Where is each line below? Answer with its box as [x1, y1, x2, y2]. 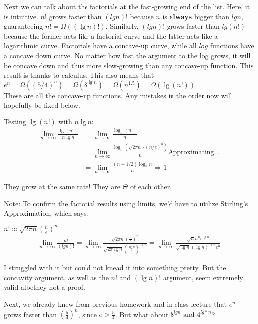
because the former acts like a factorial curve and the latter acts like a [4, 30, 218, 41]
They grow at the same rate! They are [4, 181, 120, 192]
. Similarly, [105, 21, 139, 31]
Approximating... [168, 149, 220, 156]
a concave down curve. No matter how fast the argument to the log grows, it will [4, 50, 251, 60]
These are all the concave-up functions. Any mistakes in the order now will [4, 90, 232, 100]
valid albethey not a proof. [4, 282, 86, 292]
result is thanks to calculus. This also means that [4, 70, 154, 80]
